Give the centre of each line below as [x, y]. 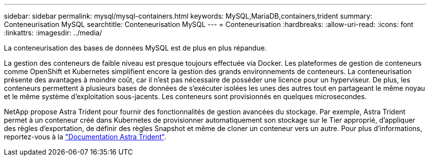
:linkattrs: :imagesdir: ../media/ [53, 33]
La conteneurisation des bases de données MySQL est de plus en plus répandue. [135, 48]
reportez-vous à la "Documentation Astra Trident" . [85, 137]
